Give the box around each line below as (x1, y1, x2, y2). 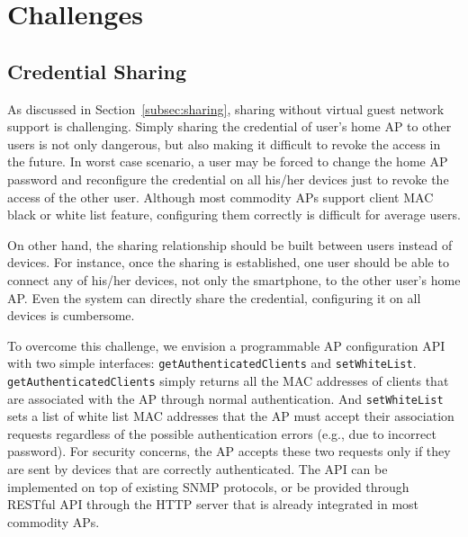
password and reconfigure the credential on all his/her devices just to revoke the (7, 169, 449, 188)
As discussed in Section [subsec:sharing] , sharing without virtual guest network (7, 99, 445, 118)
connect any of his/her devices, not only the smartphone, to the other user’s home (7, 270, 461, 289)
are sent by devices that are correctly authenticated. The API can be (7, 460, 388, 479)
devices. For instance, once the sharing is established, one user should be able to (7, 253, 449, 272)
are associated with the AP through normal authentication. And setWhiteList (7, 389, 444, 407)
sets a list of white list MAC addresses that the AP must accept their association (7, 407, 454, 425)
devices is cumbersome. (7, 306, 135, 325)
